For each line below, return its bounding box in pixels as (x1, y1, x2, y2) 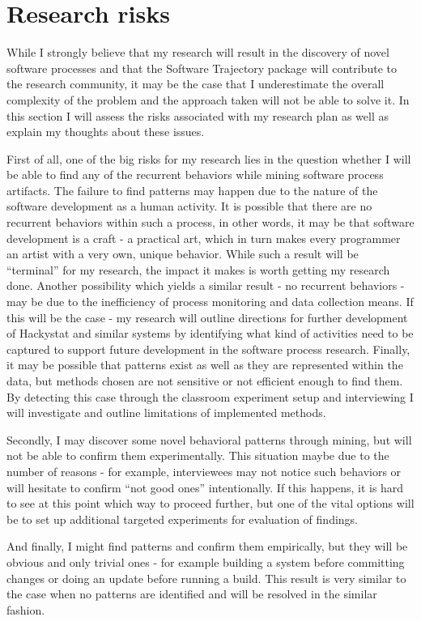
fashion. (6, 601, 45, 618)
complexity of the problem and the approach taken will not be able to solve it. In (6, 91, 410, 108)
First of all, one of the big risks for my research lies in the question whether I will (6, 150, 411, 167)
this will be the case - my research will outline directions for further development (6, 308, 408, 325)
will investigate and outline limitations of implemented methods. (6, 404, 326, 421)
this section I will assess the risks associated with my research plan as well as (6, 107, 389, 124)
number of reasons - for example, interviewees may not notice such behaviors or (6, 462, 402, 479)
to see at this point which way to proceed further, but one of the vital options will (6, 495, 415, 512)
